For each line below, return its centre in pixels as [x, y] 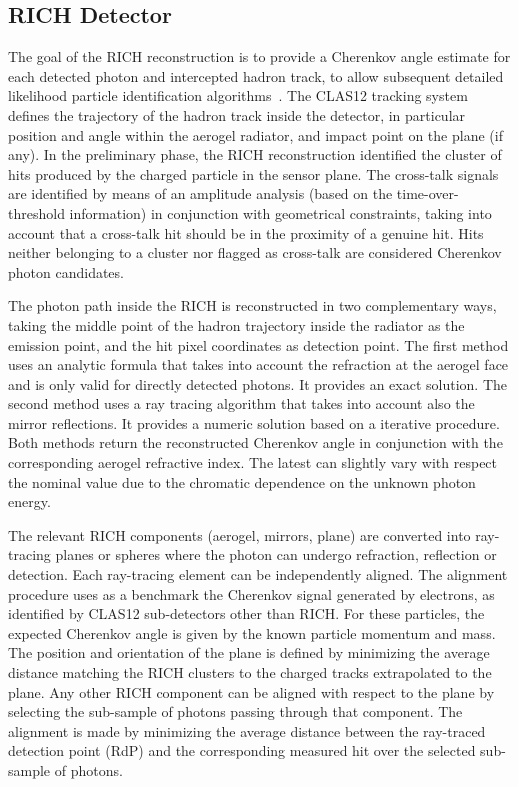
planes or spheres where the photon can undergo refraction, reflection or [276, 554]
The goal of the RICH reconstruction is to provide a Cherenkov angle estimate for [259, 56]
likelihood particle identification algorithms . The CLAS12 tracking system [238, 95]
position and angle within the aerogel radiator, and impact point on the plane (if [255, 134]
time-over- [427, 193]
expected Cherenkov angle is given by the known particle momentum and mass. [252, 632]
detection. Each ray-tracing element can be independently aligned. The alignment [258, 574]
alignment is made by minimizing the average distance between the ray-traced [247, 730]
